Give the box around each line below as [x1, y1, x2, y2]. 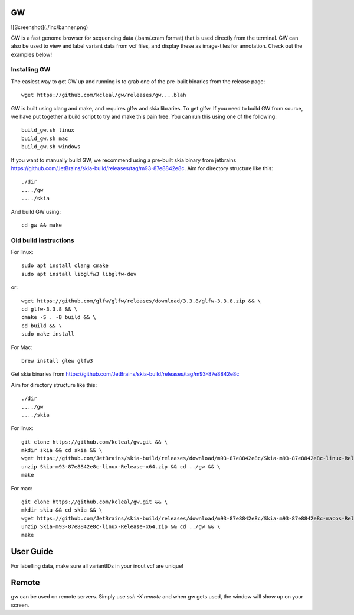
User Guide [11, 546, 53, 557]
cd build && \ [21, 322, 62, 329]
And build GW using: [11, 208, 61, 215]
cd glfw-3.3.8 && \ [21, 306, 78, 313]
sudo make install [21, 331, 75, 337]
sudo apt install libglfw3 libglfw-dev [21, 271, 137, 277]
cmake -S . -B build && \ [21, 314, 97, 321]
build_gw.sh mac [21, 135, 68, 142]
